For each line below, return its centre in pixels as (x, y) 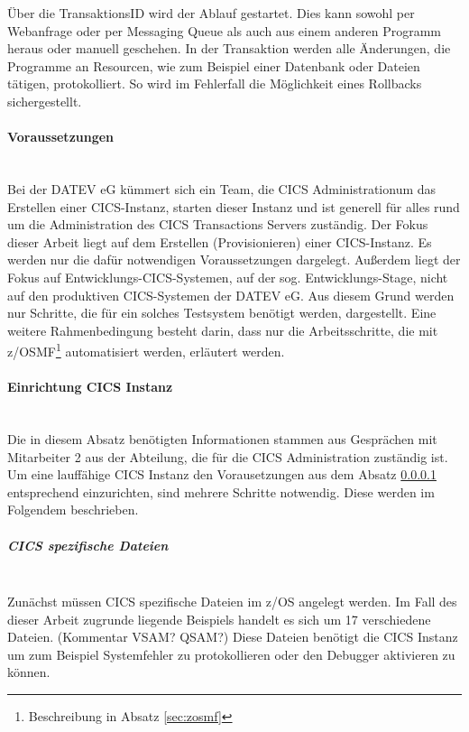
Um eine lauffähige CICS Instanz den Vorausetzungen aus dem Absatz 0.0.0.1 (222, 474)
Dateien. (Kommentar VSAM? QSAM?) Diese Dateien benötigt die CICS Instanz (233, 637)
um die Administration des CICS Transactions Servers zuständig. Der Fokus (218, 224)
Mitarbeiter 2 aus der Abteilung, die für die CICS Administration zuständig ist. (228, 456)
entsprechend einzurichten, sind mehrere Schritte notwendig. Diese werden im (221, 491)
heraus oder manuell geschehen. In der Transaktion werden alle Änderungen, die (229, 48)
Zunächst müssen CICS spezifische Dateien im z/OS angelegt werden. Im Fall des (232, 602)
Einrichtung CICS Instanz (90, 387)
